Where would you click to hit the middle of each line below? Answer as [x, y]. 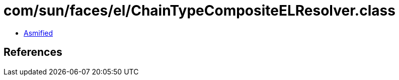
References [33, 52]
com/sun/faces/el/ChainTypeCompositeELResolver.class [199, 11]
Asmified [38, 33]
